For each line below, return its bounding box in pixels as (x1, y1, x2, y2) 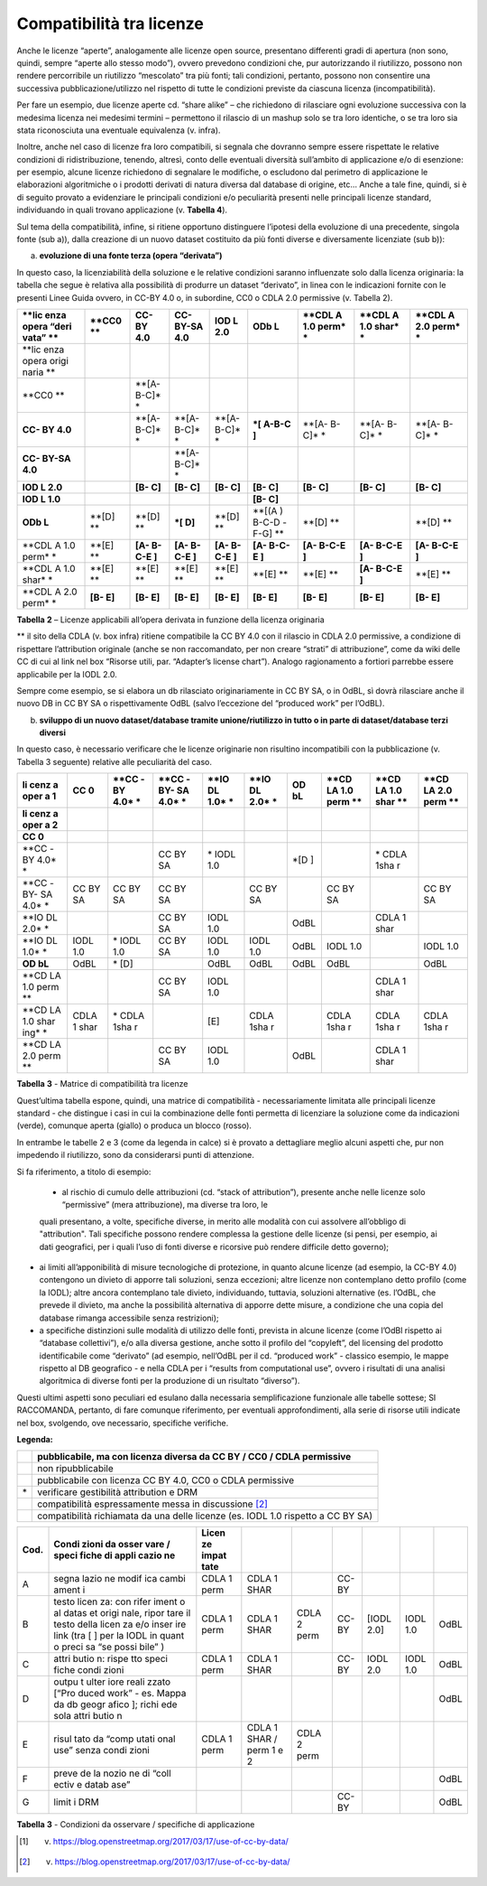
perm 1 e (246, 1744, 284, 1757)
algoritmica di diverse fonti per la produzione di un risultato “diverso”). (39, 1376, 300, 1386)
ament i (53, 1583, 86, 1596)
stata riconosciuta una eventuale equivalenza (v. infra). (16, 125, 221, 135)
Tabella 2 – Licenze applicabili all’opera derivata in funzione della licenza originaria (16, 614, 325, 625)
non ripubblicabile (37, 1462, 115, 1475)
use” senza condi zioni (53, 1744, 151, 1757)
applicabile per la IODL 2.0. (16, 668, 117, 679)
